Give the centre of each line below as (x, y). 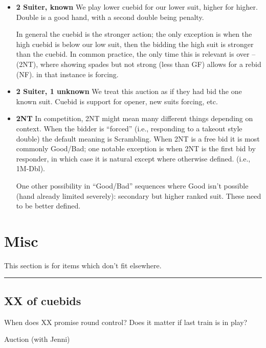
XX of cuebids (43, 300)
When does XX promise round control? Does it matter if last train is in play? (126, 322)
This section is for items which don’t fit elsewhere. (83, 265)
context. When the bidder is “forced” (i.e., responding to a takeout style (129, 128)
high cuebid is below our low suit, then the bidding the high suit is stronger (135, 44)
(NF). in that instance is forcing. (67, 74)
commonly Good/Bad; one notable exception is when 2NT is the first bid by (136, 148)
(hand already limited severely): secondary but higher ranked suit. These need (139, 195)
